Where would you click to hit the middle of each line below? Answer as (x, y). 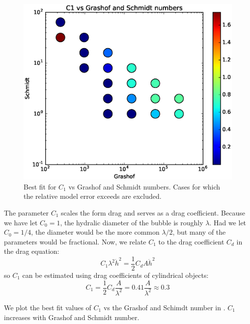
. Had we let (228, 222)
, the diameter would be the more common (95, 232)
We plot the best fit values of (48, 307)
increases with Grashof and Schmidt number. (72, 317)
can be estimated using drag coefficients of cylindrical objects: (115, 275)
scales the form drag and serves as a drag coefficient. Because (153, 212)
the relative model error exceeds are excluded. (93, 196)
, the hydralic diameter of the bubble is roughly (132, 222)
